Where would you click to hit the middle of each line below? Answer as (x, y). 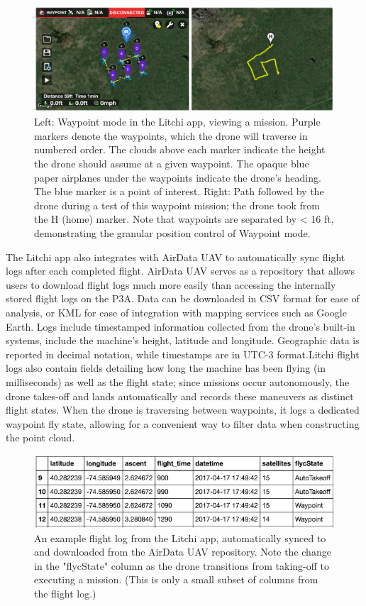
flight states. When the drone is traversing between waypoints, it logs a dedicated (183, 410)
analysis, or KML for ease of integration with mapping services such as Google (176, 312)
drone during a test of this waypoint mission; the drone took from (177, 205)
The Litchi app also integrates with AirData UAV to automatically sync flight (176, 257)
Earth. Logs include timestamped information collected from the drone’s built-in (181, 326)
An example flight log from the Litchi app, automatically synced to (180, 538)
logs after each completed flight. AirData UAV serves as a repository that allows (180, 271)
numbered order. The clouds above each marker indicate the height (180, 149)
